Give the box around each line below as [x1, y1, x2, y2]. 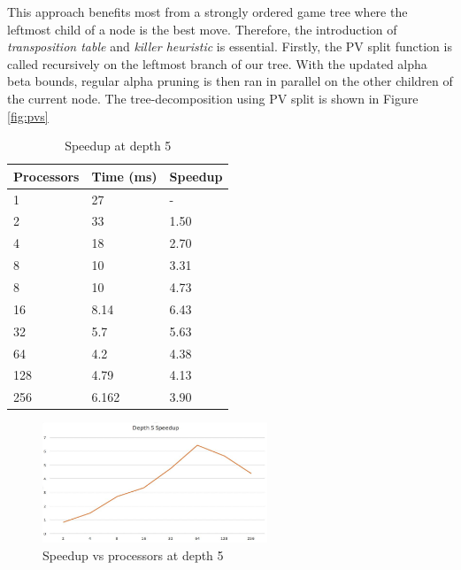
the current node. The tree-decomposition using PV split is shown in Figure [7, 89, 419, 107]
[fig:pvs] [7, 106, 49, 125]
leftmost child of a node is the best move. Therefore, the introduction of [7, 19, 397, 38]
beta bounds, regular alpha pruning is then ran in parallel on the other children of [7, 72, 453, 90]
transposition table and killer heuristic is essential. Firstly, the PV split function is [7, 37, 452, 56]
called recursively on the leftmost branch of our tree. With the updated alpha [7, 54, 427, 73]
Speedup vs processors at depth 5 [42, 545, 224, 564]
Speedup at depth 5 [65, 136, 172, 155]
